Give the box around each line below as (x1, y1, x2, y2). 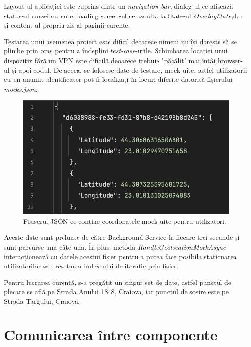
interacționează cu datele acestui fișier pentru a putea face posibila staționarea (4, 251, 237, 261)
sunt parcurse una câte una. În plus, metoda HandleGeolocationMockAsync (4, 242, 226, 252)
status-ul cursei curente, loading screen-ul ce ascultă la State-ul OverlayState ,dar (4, 10, 243, 20)
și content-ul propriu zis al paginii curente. (4, 20, 130, 30)
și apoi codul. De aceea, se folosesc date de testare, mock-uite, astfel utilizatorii (12, 64, 247, 75)
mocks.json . (4, 83, 38, 94)
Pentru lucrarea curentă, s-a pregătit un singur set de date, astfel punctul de (4, 277, 231, 287)
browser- (218, 55, 243, 65)
